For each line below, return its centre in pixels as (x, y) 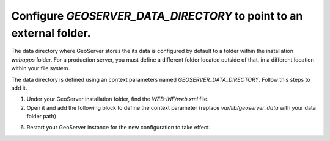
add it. (19, 88)
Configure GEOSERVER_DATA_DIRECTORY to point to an (157, 16)
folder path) (42, 117)
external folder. (51, 33)
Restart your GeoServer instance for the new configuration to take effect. (119, 128)
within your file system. (41, 68)
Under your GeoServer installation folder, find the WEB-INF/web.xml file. (118, 99)
